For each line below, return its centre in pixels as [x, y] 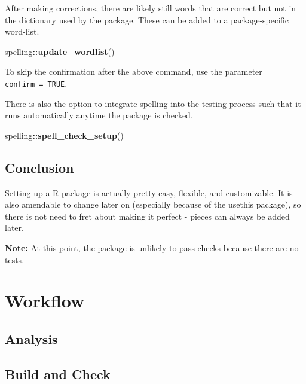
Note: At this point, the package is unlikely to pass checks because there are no [152, 247]
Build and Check [58, 374]
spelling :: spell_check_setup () [64, 135]
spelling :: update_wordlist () [60, 51]
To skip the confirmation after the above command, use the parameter [134, 71]
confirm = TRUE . [36, 83]
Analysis [31, 338]
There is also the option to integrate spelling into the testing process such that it [153, 103]
